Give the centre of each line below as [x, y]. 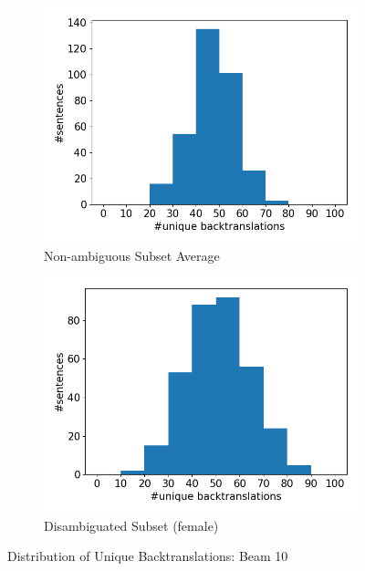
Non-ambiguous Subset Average [132, 255]
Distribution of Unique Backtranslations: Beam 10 [148, 556]
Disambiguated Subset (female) [131, 525]
